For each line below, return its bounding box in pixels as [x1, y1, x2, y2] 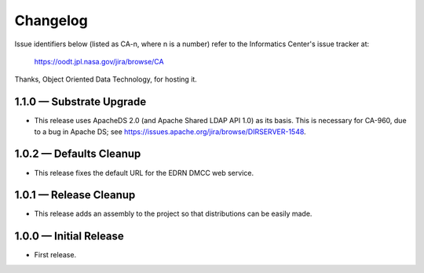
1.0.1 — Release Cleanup [14, 188, 136, 202]
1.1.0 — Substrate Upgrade [14, 95, 147, 109]
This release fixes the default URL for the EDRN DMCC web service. [34, 168, 254, 177]
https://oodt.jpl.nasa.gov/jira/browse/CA [34, 56, 164, 66]
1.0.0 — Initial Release [14, 230, 125, 243]
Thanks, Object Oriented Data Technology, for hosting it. [14, 75, 198, 84]
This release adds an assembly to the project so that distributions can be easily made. [34, 209, 313, 219]
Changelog [14, 12, 88, 29]
